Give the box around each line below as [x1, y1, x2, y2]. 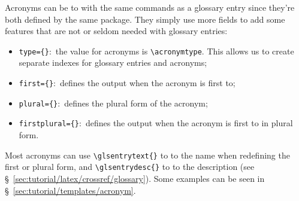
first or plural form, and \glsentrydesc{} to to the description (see [5, 160, 255, 173]
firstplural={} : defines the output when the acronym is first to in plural [19, 117, 293, 129]
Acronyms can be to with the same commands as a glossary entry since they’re [5, 1, 295, 13]
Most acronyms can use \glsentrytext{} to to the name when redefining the [5, 148, 290, 161]
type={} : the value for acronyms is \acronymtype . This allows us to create [19, 44, 294, 57]
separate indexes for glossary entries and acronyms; [19, 56, 207, 69]
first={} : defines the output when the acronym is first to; [19, 77, 235, 89]
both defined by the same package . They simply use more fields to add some [5, 13, 285, 25]
